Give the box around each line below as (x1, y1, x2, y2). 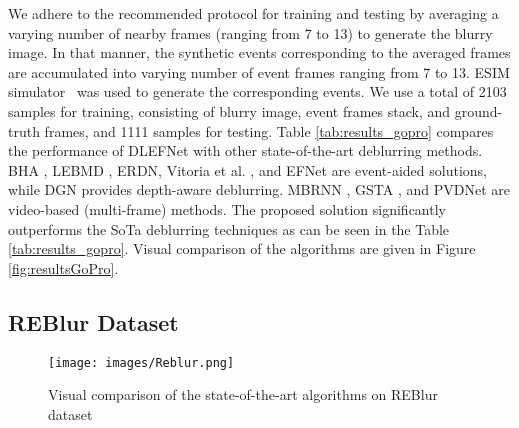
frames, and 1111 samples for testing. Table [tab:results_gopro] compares (44, 120, 494, 141)
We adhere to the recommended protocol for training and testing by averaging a (8, 3, 499, 23)
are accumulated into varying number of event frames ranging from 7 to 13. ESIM (8, 61, 510, 82)
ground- (454, 100, 503, 121)
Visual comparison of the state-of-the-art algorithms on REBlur (48, 384, 438, 405)
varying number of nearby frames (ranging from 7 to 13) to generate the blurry (8, 22, 493, 43)
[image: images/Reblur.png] (48, 355, 235, 370)
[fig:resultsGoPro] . (8, 257, 119, 278)
